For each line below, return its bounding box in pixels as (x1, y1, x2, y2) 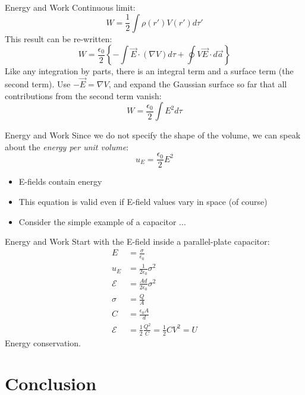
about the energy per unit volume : (5, 140, 129, 153)
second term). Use (5, 78, 71, 90)
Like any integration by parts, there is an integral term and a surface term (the (5, 65, 294, 77)
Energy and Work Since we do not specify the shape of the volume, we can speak (5, 129, 301, 141)
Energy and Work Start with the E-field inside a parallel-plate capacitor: (5, 235, 270, 248)
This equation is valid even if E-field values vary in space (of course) (18, 195, 268, 208)
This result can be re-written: (5, 32, 112, 45)
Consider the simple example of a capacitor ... (18, 215, 186, 227)
